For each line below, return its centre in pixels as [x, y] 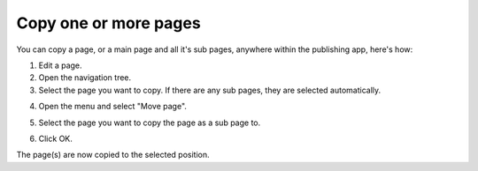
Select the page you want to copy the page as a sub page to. [150, 123]
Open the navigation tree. [85, 78]
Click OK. [55, 138]
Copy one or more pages [108, 23]
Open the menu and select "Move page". [113, 107]
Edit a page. [61, 65]
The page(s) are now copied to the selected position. [113, 155]
